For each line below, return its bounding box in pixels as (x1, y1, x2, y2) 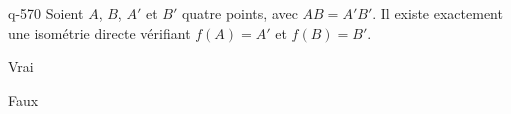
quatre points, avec (181, 3, 298, 23)
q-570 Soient (8, 3, 84, 23)
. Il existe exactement (372, 3, 503, 23)
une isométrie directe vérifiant (8, 22, 191, 43)
